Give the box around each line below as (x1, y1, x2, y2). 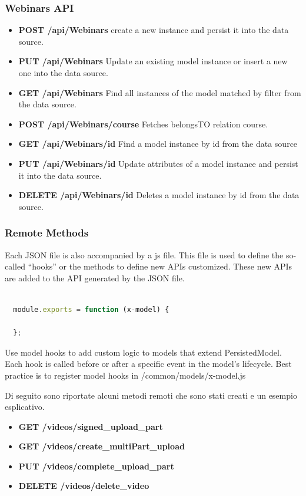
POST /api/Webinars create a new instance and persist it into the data (18, 24, 289, 36)
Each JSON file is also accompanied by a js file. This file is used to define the (5, 248, 284, 261)
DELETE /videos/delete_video (18, 479, 149, 492)
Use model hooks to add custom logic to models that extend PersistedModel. (5, 346, 282, 358)
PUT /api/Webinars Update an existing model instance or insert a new (18, 55, 288, 67)
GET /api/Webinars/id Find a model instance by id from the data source (18, 137, 298, 150)
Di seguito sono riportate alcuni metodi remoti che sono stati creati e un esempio (5, 389, 297, 401)
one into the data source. (18, 67, 108, 78)
